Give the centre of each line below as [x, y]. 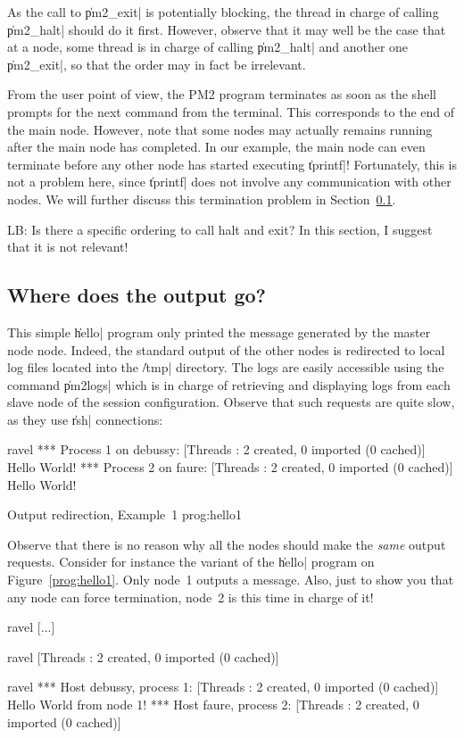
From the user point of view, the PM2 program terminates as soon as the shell [222, 94]
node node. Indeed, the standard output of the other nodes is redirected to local [226, 349]
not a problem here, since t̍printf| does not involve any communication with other [229, 182]
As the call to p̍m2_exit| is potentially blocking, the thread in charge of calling [223, 12]
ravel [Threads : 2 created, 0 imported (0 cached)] [143, 656]
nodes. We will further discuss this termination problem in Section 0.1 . [202, 199]
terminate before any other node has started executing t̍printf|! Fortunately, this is [232, 164]
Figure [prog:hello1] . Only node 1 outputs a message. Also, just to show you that [231, 580]
